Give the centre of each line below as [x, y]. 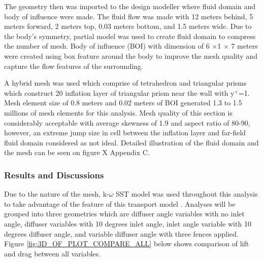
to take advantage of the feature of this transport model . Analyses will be [120, 203]
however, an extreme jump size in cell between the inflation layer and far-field [125, 133]
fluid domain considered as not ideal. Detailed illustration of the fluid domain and [131, 142]
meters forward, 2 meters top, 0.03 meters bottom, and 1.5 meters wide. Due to [128, 26]
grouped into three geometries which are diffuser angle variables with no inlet [124, 214]
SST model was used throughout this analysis [187, 194]
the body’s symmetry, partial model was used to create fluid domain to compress [130, 36]
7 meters [244, 46]
